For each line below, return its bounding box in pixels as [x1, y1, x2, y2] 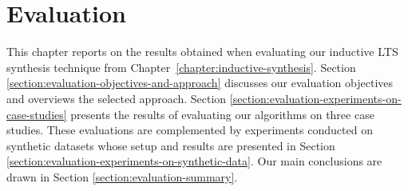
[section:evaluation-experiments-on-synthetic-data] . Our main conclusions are [6, 153, 382, 169]
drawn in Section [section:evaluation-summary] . [6, 168, 238, 185]
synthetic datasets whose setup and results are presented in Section [6, 137, 335, 153]
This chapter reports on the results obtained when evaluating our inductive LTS [6, 43, 398, 60]
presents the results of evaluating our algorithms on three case [70, 105, 374, 122]
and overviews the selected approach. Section [6, 90, 227, 106]
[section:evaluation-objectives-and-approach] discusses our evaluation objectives [6, 74, 394, 91]
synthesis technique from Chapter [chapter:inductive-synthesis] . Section [6, 58, 356, 75]
